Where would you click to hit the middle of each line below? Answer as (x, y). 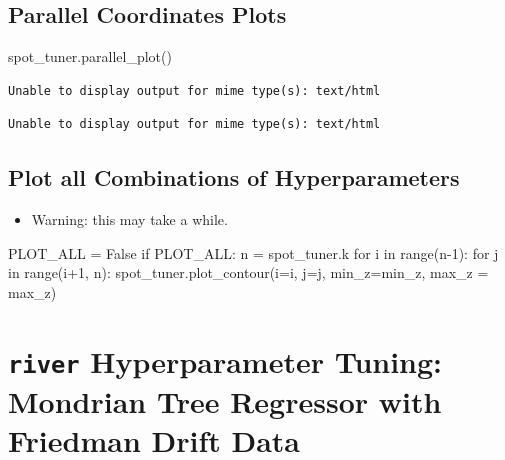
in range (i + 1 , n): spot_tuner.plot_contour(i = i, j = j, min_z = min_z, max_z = (248, 272)
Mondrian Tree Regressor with (225, 401)
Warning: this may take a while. (129, 219)
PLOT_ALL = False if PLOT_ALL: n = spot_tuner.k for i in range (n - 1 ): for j (253, 252)
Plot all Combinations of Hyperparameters (234, 177)
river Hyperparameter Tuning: (225, 360)
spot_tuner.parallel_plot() (90, 56)
